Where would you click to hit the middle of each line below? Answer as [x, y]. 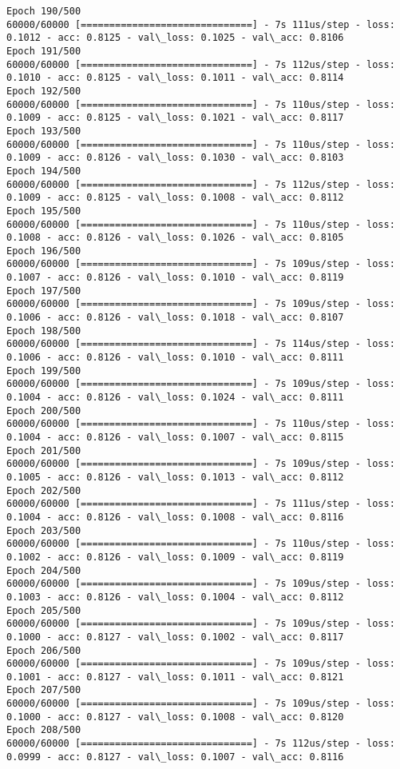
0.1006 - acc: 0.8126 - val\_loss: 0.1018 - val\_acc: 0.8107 [175, 318]
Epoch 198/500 [44, 331]
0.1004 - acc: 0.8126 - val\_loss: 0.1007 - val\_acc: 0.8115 [175, 437]
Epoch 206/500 [44, 650]
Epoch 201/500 [44, 450]
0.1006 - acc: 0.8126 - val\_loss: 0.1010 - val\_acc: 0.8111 [175, 358]
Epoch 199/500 [44, 371]
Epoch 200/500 [44, 410]
